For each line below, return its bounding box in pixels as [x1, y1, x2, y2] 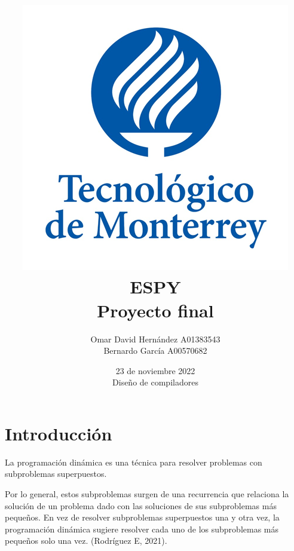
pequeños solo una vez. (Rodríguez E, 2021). [5, 534, 167, 547]
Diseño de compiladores [112, 376, 198, 388]
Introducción [5, 421, 112, 445]
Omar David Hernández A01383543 [90, 332, 220, 345]
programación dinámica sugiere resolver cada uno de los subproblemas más [5, 522, 279, 535]
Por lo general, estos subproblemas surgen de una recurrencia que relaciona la [5, 488, 289, 500]
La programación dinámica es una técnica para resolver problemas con [5, 455, 262, 468]
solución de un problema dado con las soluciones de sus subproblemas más [5, 499, 277, 512]
